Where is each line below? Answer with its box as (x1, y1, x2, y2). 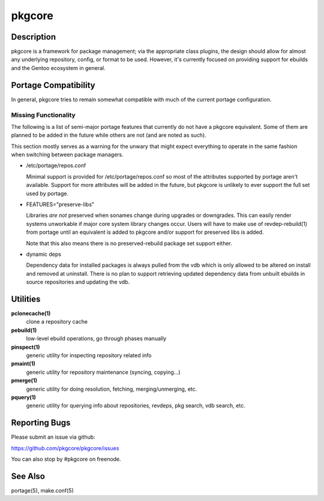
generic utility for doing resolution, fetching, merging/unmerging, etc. (26, 385, 197, 393)
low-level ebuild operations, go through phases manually (26, 335, 167, 342)
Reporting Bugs (11, 418, 71, 428)
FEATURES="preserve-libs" (26, 201, 95, 208)
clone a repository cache (26, 318, 88, 325)
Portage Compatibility (11, 80, 95, 90)
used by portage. (26, 189, 69, 197)
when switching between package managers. (11, 151, 124, 158)
